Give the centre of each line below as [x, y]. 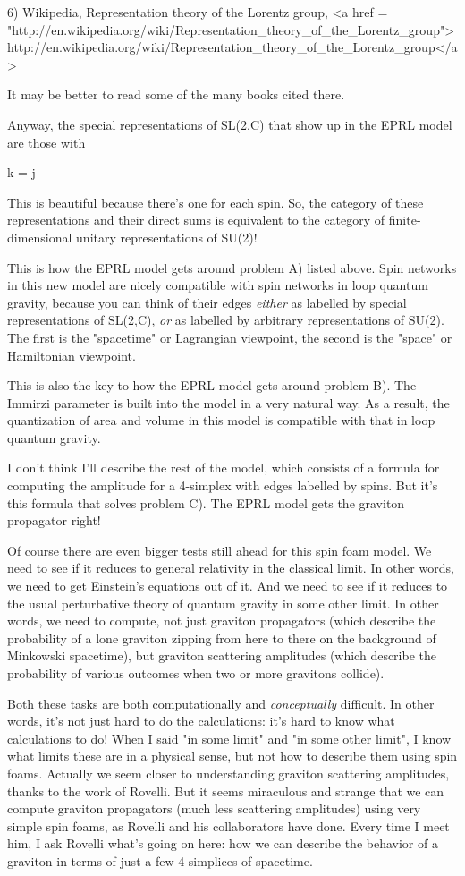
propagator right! [54, 520]
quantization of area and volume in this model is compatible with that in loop [221, 420]
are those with [46, 142]
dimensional [40, 237]
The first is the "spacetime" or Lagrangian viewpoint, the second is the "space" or [230, 337]
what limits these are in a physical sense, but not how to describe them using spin [232, 756]
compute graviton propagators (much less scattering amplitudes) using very [214, 808]
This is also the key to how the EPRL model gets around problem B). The [212, 385]
